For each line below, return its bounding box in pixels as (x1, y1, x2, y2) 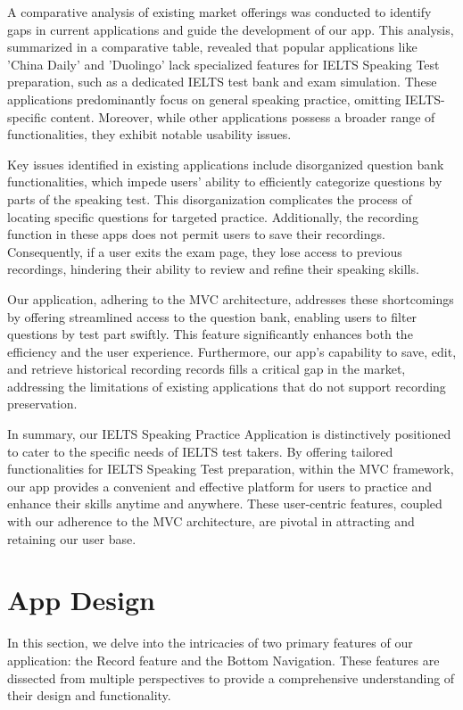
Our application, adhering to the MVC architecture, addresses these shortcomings (7, 289, 454, 308)
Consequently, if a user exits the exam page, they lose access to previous (7, 242, 402, 260)
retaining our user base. (7, 529, 136, 548)
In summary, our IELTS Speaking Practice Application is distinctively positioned (7, 425, 451, 443)
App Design (7, 582, 155, 618)
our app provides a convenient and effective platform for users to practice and (7, 476, 433, 495)
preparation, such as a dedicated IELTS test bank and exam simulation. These (7, 72, 437, 91)
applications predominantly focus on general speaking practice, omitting (7, 89, 401, 108)
